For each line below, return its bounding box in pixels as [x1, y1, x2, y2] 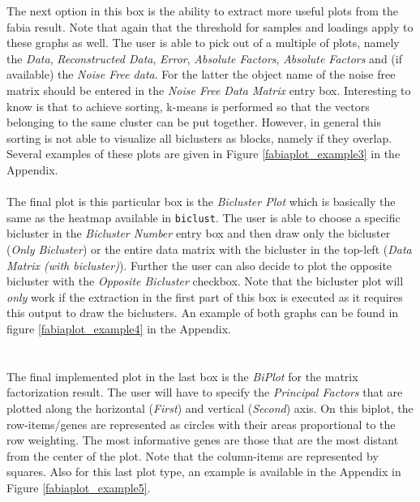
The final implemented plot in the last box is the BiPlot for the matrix [6, 367, 358, 384]
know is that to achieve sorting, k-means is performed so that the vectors [6, 97, 370, 114]
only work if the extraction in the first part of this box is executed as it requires [6, 288, 403, 305]
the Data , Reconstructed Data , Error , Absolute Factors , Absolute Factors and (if [6, 49, 402, 67]
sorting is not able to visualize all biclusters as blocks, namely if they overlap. [6, 129, 392, 146]
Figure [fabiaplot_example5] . [6, 478, 151, 496]
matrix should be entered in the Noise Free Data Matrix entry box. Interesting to [6, 81, 411, 98]
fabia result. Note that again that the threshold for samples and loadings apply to [6, 18, 414, 35]
